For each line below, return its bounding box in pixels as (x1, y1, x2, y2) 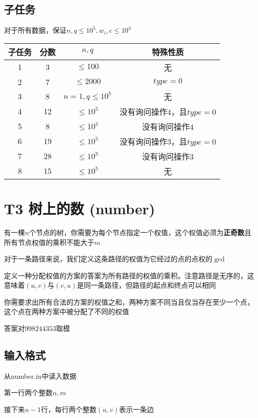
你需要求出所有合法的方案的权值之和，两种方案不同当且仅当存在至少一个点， (4, 296, 254, 307)
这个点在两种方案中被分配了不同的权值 (4, 306, 129, 317)
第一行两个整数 (4, 387, 53, 398)
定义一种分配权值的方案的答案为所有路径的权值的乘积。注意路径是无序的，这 (4, 270, 254, 280)
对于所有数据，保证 (4, 25, 66, 35)
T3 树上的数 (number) (4, 198, 155, 218)
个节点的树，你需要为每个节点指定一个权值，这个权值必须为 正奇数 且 (29, 227, 252, 237)
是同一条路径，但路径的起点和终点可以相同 (77, 280, 216, 290)
